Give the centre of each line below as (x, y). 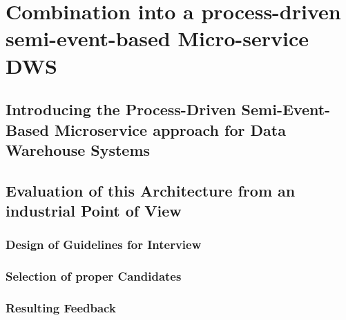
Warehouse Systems (78, 149)
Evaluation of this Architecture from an (151, 190)
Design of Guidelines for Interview (104, 244)
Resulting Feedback (61, 308)
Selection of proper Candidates (94, 276)
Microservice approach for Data (170, 129)
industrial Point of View (94, 211)
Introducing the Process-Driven (121, 109)
